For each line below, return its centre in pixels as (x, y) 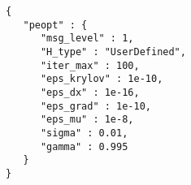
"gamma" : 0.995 (84, 146)
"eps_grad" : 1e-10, (95, 106)
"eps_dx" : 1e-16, (90, 92)
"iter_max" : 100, (90, 65)
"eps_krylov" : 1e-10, (102, 79)
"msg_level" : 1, (87, 39)
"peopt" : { (55, 25)
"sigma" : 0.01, (84, 133)
